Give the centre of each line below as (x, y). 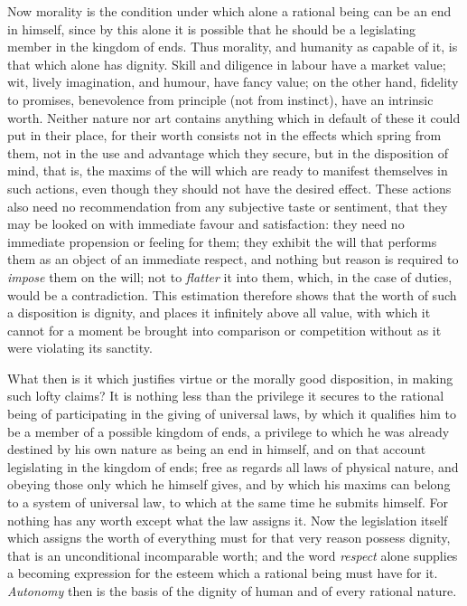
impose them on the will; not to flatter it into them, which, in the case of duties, (230, 276)
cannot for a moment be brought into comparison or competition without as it (224, 330)
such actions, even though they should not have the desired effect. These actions (229, 188)
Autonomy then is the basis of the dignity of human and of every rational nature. (232, 591)
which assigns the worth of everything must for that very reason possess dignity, (229, 538)
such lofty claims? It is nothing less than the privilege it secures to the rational (226, 396)
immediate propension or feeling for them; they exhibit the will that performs (222, 241)
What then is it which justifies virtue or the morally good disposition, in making (230, 378)
